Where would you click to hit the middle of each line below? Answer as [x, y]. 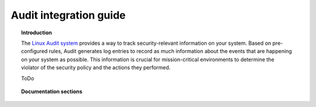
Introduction [37, 33]
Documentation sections [52, 91]
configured [35, 51]
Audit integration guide [68, 15]
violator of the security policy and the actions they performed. [96, 67]
